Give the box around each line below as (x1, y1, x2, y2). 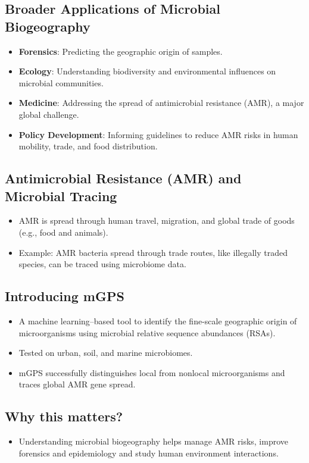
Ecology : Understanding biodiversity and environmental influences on (18, 65, 276, 77)
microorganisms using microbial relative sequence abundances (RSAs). (18, 326, 276, 339)
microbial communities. (18, 76, 104, 89)
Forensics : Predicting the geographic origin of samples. (18, 45, 223, 57)
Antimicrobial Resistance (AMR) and (5, 169, 242, 187)
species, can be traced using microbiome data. (18, 258, 186, 270)
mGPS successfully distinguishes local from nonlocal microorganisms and (18, 366, 285, 378)
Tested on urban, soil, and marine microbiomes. (18, 346, 193, 359)
